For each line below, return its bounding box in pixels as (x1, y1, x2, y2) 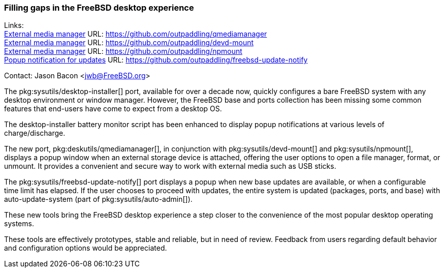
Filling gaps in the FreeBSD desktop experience (4, 3, 194, 13)
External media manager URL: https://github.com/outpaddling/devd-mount (4, 38, 254, 47)
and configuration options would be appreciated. (4, 244, 167, 253)
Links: (4, 21, 24, 30)
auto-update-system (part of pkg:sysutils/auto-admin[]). (4, 195, 193, 204)
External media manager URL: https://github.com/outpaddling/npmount (4, 47, 242, 56)
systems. (4, 219, 34, 228)
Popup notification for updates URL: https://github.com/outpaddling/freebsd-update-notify (4, 55, 308, 65)
